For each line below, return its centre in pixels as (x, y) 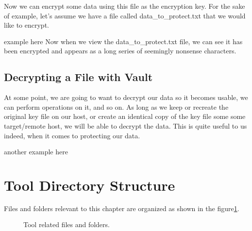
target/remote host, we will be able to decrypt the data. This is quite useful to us (126, 125)
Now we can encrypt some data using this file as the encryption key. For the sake (125, 6)
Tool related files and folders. (67, 224)
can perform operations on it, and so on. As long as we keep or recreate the (116, 107)
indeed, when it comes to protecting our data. (72, 135)
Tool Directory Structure (90, 185)
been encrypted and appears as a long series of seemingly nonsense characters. (120, 51)
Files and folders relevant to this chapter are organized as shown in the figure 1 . (122, 208)
